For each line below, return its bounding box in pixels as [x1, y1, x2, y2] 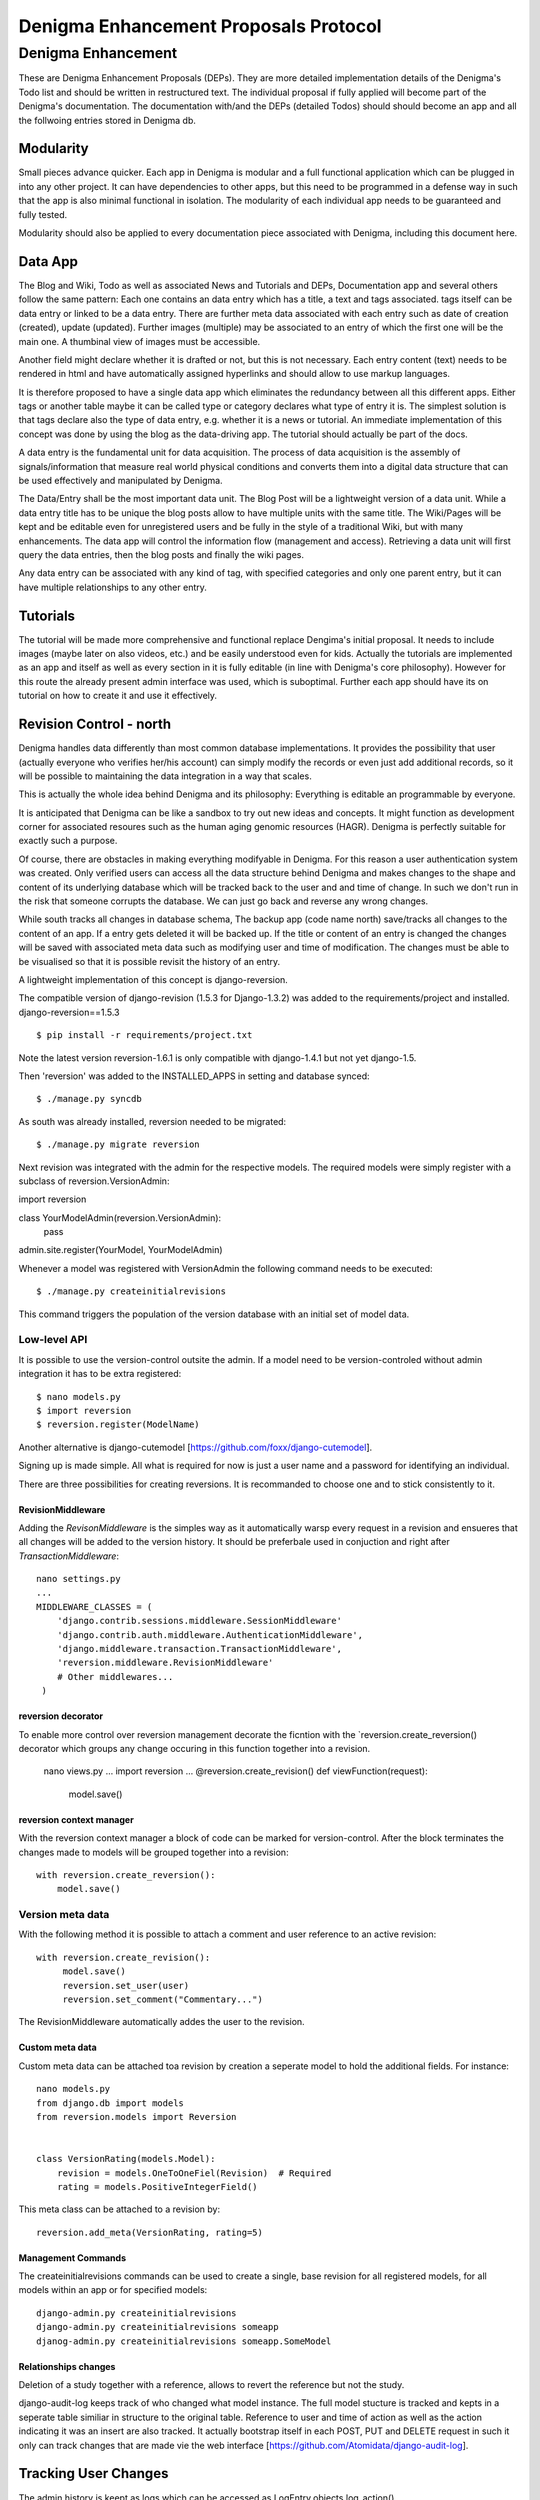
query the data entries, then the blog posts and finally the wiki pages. [18, 548, 305, 560]
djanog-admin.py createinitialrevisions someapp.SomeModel [36, 2335, 332, 2347]
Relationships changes [18, 2360, 116, 2372]
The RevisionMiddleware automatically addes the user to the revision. [18, 2016, 305, 2028]
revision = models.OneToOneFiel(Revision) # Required [56, 2167, 332, 2179]
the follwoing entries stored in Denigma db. [18, 114, 197, 126]
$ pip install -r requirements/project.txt [36, 1030, 253, 1041]
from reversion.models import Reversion [36, 2111, 237, 2122]
